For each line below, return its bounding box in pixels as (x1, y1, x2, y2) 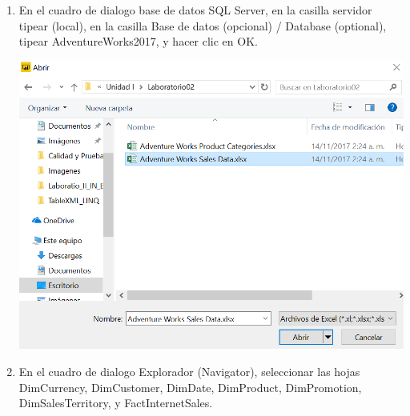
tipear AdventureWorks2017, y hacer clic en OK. (18, 33, 258, 50)
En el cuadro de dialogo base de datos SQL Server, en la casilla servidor (18, 2, 372, 18)
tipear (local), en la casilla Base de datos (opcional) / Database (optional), (18, 17, 387, 34)
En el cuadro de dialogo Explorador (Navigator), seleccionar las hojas (18, 362, 360, 379)
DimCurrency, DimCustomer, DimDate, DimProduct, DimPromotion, (18, 378, 362, 395)
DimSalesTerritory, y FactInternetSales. (18, 394, 213, 411)
